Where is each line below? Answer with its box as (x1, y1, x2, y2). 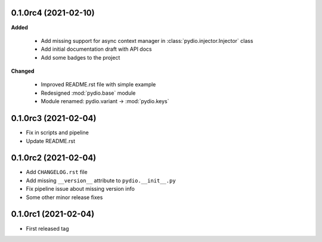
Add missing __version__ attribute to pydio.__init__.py (26, 176, 176, 184)
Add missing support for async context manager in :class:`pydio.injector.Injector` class (41, 37, 253, 44)
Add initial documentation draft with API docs (41, 45, 152, 53)
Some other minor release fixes (26, 194, 103, 201)
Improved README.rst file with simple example (41, 81, 156, 88)
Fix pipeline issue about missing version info (26, 185, 135, 193)
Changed (11, 67, 35, 75)
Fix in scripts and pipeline (26, 129, 89, 136)
